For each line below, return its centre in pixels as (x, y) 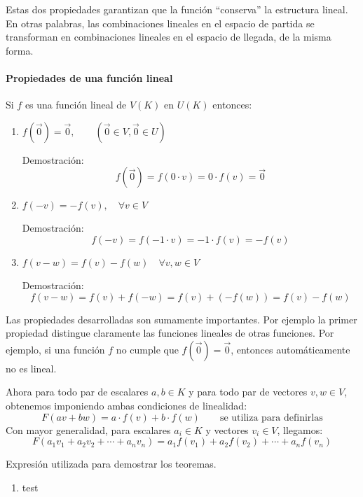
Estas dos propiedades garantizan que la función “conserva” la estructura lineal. (177, 9)
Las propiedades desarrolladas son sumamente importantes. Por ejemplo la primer (181, 319)
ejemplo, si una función (55, 349)
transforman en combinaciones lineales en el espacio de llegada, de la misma (169, 37)
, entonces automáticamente (290, 349)
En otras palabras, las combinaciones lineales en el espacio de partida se (160, 23)
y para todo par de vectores (248, 392)
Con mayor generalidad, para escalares (88, 429)
